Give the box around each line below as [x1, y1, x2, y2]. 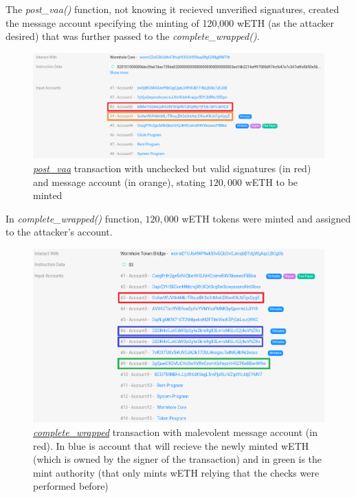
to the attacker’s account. [5, 225, 113, 239]
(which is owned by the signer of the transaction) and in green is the [33, 452, 322, 466]
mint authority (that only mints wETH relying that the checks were [33, 465, 320, 479]
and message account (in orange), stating [33, 174, 206, 189]
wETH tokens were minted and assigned [181, 211, 351, 225]
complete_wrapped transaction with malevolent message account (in [33, 425, 318, 439]
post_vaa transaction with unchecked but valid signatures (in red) [33, 160, 311, 175]
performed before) [33, 479, 109, 493]
